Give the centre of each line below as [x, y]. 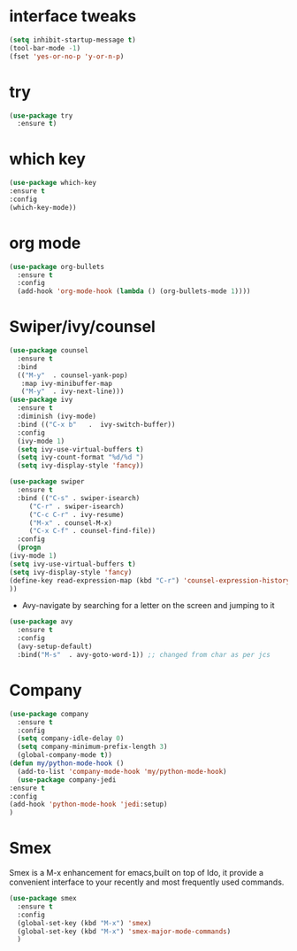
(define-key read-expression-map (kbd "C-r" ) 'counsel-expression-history [150, 580]
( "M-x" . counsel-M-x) [71, 523]
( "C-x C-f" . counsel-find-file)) [92, 531]
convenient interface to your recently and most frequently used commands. [147, 882]
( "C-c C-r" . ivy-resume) [76, 514]
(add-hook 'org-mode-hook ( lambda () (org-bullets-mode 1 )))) [134, 291]
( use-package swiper [47, 482]
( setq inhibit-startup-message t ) [73, 40]
